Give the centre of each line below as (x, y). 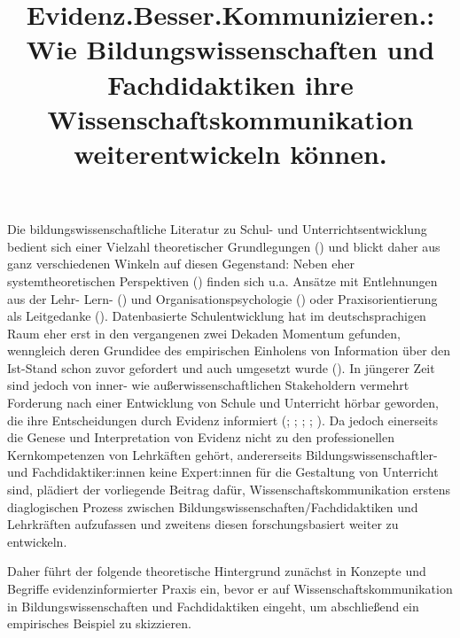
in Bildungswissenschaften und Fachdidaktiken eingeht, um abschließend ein (213, 606)
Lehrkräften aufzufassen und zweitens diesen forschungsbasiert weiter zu (203, 524)
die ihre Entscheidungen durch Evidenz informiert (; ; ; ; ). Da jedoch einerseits (222, 420)
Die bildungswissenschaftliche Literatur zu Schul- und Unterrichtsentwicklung (217, 229)
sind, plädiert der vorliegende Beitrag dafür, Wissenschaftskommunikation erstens (229, 490)
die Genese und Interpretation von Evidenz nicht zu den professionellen (201, 437)
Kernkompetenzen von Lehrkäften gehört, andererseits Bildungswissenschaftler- (222, 454)
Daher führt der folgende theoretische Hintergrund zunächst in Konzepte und (217, 571)
